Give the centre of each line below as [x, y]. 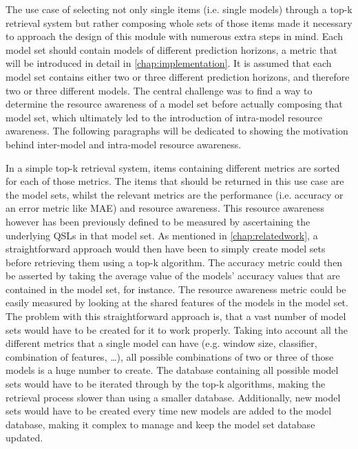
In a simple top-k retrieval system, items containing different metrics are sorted [173, 167]
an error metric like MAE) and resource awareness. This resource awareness [165, 208]
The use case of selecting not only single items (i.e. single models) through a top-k [179, 9]
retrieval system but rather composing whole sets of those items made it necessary [179, 22]
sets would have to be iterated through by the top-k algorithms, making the [166, 384]
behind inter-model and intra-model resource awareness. [124, 144]
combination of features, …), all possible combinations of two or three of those [170, 356]
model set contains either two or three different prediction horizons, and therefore [178, 76]
